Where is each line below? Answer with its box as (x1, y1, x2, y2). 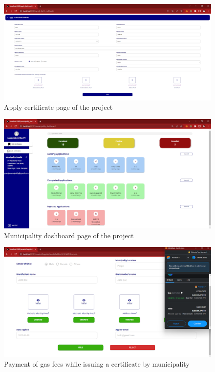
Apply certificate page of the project (4, 102, 113, 112)
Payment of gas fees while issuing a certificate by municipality (4, 358, 190, 369)
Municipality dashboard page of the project (4, 230, 134, 240)
